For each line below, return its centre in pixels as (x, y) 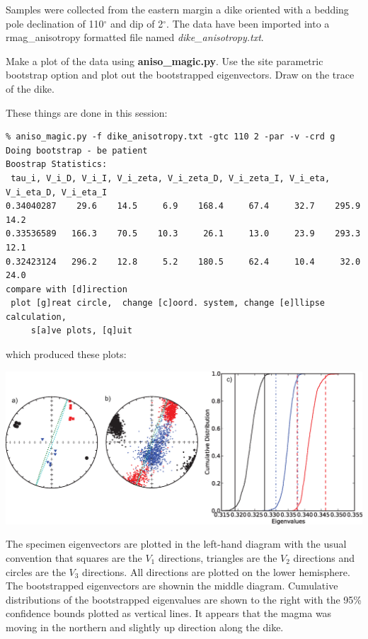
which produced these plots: (66, 354)
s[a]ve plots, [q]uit (81, 331)
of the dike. (30, 88)
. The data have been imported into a (248, 23)
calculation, (36, 317)
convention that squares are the (74, 557)
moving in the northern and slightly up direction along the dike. (145, 627)
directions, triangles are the (218, 557)
